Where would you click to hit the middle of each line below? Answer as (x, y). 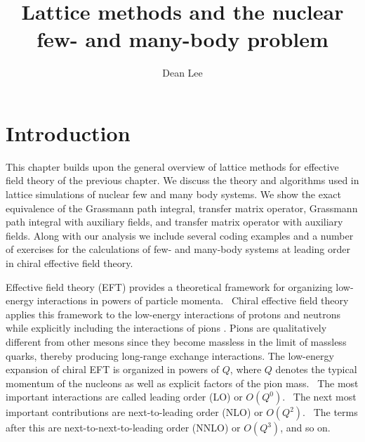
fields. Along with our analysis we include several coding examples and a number (180, 235)
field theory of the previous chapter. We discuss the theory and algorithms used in (182, 180)
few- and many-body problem (182, 39)
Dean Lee (182, 73)
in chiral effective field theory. (69, 263)
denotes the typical (316, 369)
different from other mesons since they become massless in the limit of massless (176, 341)
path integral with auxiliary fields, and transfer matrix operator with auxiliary (174, 222)
